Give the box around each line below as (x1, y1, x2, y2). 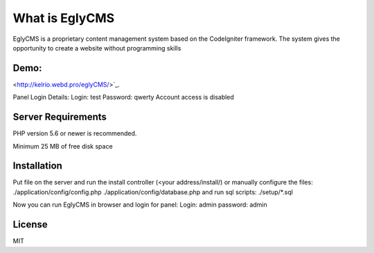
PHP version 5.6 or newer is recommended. (12, 129, 137, 138)
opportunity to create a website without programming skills (12, 44, 181, 52)
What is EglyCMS (12, 10, 115, 26)
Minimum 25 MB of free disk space (12, 142, 114, 150)
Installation (12, 160, 62, 172)
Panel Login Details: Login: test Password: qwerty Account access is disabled (12, 93, 235, 102)
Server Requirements (12, 111, 107, 123)
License (12, 218, 48, 231)
